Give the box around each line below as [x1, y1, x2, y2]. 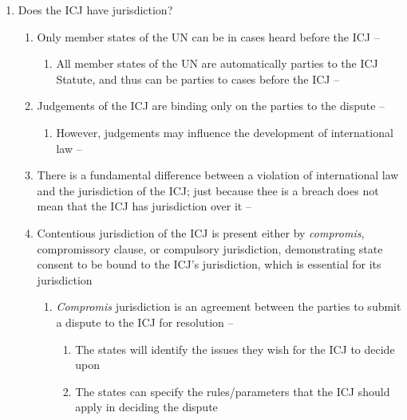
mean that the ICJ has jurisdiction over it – [37, 198, 251, 214]
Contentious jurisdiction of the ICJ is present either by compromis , [37, 224, 365, 241]
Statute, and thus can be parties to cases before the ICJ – [56, 70, 340, 87]
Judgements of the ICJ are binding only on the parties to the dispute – [37, 97, 385, 114]
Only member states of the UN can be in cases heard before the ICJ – [37, 28, 380, 45]
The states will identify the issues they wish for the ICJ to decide [75, 340, 395, 357]
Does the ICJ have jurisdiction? [18, 2, 173, 18]
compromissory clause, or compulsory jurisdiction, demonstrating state [37, 240, 383, 257]
